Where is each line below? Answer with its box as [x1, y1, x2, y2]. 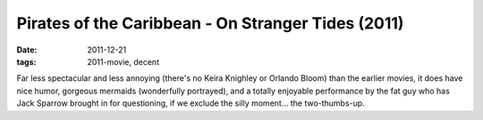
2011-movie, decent [87, 56, 160, 67]
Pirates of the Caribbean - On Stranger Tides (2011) [16, 13, 404, 33]
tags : [16, 56, 37, 67]
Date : [16, 44, 38, 55]
